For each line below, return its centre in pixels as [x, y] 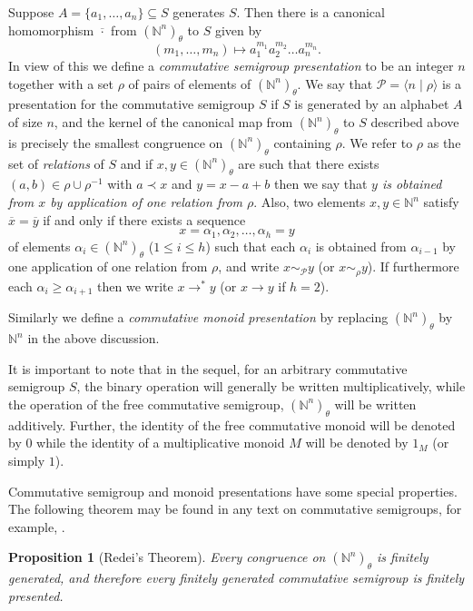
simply [27, 460]
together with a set [61, 83]
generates [199, 12]
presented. [36, 595]
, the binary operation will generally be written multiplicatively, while [271, 386]
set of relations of [56, 163]
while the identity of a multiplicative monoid [161, 443]
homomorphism [51, 30]
